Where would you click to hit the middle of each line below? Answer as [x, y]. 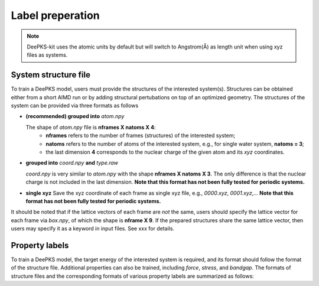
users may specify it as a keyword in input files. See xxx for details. [92, 229]
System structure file [51, 75]
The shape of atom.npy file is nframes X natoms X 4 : [91, 127]
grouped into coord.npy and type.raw [72, 163]
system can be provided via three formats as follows [75, 106]
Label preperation [55, 15]
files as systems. [47, 55]
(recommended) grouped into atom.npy [75, 116]
